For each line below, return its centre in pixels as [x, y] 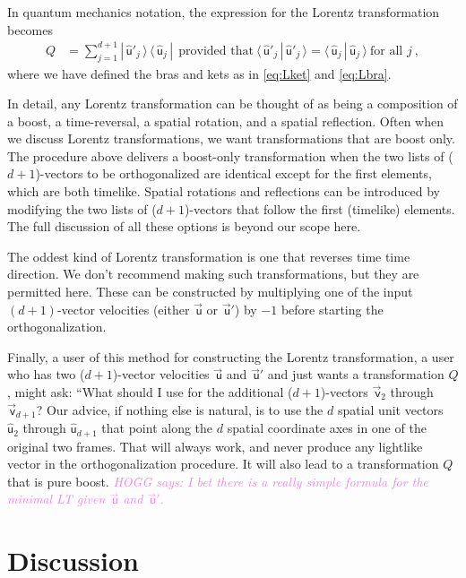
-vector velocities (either [123, 309]
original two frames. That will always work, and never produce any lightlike [215, 446]
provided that [216, 51]
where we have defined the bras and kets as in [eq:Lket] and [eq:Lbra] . [199, 73]
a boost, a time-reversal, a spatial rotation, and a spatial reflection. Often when [225, 121]
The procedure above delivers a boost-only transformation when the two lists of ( [230, 155]
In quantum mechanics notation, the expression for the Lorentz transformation [224, 12]
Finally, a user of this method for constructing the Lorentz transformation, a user [231, 356]
